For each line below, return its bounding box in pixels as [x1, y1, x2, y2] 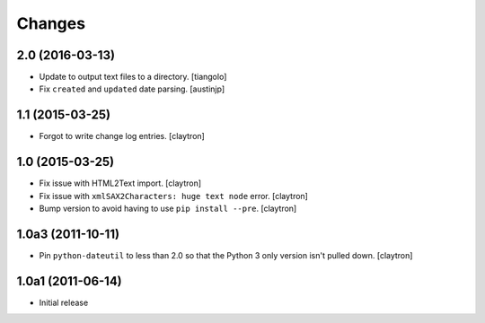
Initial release [39, 297, 89, 308]
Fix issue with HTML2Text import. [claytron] [39, 178, 202, 188]
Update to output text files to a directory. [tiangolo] [39, 72, 227, 83]
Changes [16, 13, 85, 33]
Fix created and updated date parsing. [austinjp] [39, 83, 225, 94]
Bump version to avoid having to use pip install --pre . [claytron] [39, 203, 297, 214]
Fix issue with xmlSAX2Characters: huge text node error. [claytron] [39, 190, 309, 201]
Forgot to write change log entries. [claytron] [39, 131, 206, 142]
